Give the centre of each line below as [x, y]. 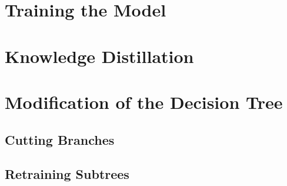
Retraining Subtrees [67, 174]
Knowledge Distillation [99, 56]
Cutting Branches [60, 139]
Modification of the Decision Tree [144, 102]
